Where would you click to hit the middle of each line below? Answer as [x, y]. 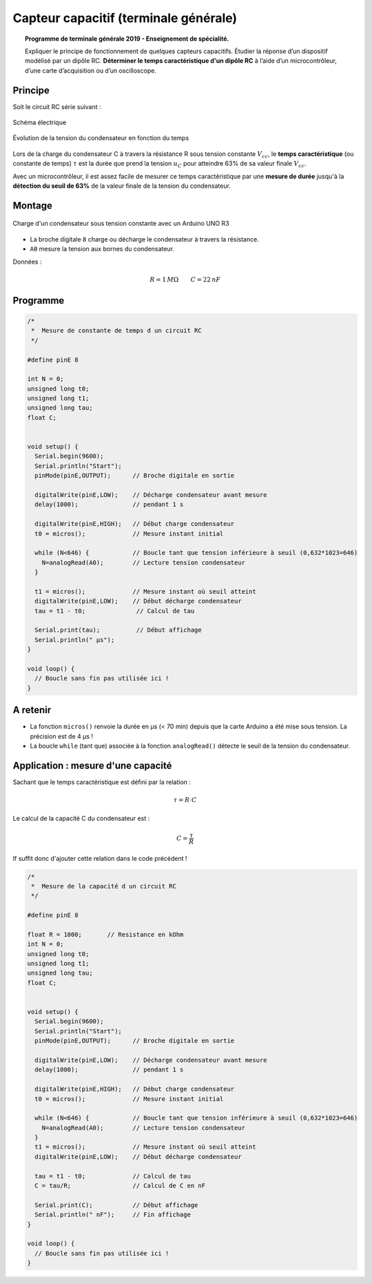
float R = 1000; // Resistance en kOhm [105, 934]
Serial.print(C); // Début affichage [116, 1205]
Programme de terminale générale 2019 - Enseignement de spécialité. [127, 39]
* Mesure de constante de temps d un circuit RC [117, 331]
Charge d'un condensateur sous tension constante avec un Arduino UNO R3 [121, 224]
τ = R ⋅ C [185, 800]
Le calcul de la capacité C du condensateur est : [81, 818]
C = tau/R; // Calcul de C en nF [120, 1186]
